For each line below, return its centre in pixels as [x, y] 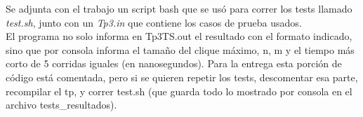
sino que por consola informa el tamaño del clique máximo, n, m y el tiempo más [180, 49]
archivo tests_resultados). [61, 105]
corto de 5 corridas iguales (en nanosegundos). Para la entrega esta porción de [174, 63]
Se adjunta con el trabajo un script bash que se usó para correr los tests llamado [179, 8]
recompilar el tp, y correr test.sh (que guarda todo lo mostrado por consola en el [179, 91]
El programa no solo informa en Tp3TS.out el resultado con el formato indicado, [179, 36]
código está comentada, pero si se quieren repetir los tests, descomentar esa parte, [182, 77]
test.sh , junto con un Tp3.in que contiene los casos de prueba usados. [154, 22]
